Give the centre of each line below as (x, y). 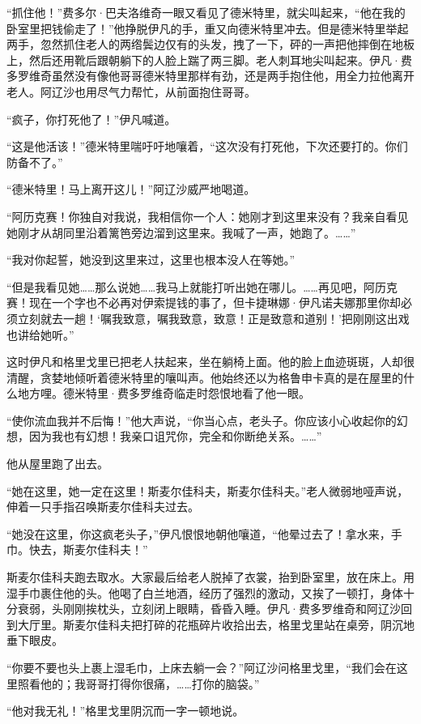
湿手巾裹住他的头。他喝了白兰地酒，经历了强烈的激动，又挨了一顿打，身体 (205, 592)
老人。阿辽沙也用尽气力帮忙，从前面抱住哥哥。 (131, 91)
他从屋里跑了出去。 (57, 464)
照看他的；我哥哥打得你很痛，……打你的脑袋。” (138, 683)
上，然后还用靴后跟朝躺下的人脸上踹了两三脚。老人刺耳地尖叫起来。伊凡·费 (209, 60)
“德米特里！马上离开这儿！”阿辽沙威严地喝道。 (131, 189)
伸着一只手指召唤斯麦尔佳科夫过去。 (103, 507)
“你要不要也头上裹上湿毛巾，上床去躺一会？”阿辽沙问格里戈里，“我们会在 (202, 667)
